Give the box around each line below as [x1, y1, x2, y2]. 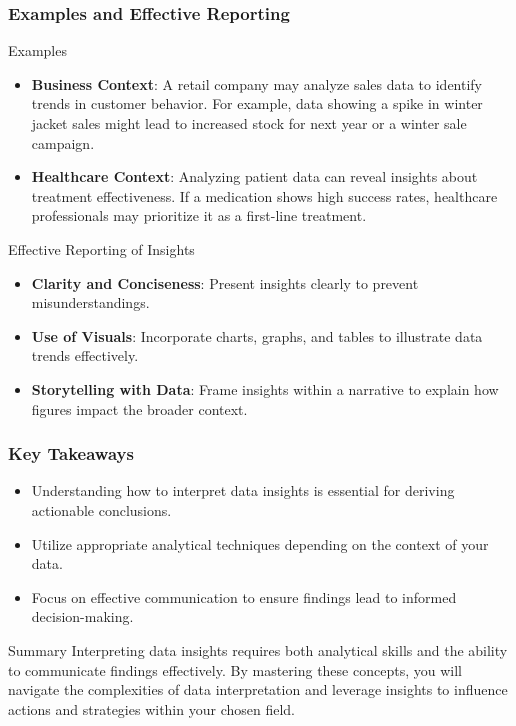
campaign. [31, 132, 95, 153]
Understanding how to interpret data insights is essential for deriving [31, 480, 455, 501]
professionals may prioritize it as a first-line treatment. [31, 205, 367, 226]
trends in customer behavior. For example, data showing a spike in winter [31, 93, 483, 114]
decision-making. [31, 606, 134, 627]
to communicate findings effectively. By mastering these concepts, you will [8, 659, 462, 680]
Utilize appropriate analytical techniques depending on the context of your [31, 533, 489, 554]
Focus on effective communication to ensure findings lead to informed [31, 586, 457, 607]
